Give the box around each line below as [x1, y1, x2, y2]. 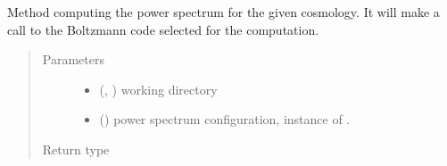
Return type [42, 139, 110, 158]
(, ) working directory [99, 79, 218, 98]
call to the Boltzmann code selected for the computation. [7, 20, 319, 38]
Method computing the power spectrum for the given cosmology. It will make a [7, 3, 440, 21]
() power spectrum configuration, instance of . [99, 110, 351, 129]
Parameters [42, 50, 104, 69]
